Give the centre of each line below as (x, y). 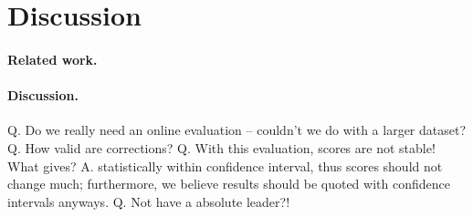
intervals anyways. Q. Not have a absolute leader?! (149, 201)
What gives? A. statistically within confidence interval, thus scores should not (225, 165)
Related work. (53, 59)
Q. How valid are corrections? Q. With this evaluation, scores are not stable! (221, 147)
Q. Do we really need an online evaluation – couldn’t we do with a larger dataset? (237, 130)
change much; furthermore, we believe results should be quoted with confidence (229, 184)
